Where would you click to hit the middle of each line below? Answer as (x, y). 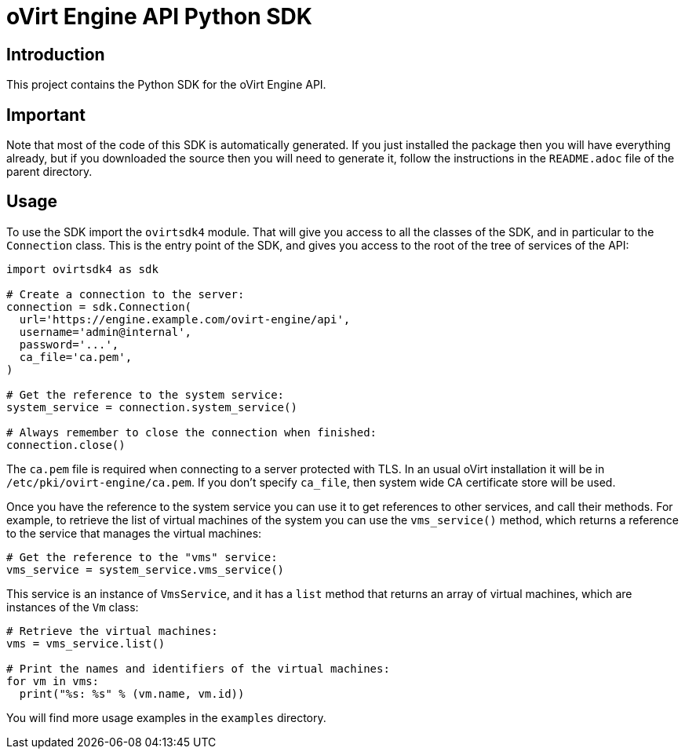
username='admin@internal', (106, 332)
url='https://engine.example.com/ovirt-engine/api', (185, 319)
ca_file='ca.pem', (76, 357)
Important (46, 115)
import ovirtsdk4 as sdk (82, 269)
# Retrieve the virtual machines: (112, 631)
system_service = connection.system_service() (152, 407)
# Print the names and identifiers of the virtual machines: (198, 668)
